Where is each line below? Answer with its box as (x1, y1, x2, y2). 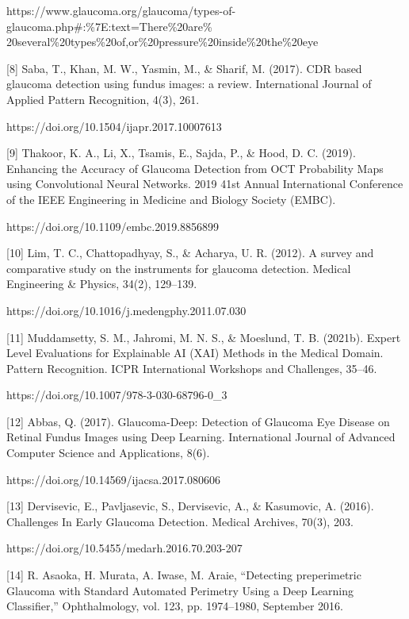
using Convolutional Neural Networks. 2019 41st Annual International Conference (6, 175, 403, 192)
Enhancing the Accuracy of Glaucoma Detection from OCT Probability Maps (6, 160, 384, 176)
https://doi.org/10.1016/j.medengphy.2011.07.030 (6, 302, 247, 318)
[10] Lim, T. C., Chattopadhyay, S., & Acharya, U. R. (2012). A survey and (6, 244, 374, 261)
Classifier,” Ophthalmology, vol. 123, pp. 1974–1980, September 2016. (6, 598, 343, 614)
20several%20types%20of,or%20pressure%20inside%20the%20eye (6, 33, 319, 50)
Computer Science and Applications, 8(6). (6, 444, 210, 461)
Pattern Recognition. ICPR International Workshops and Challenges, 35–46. (6, 359, 377, 376)
